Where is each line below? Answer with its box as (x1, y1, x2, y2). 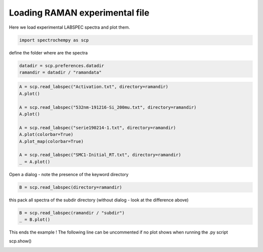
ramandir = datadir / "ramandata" (19, 70, 102, 75)
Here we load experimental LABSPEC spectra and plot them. (9, 24, 130, 30)
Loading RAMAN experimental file (9, 7, 150, 18)
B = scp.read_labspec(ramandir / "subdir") (19, 210, 125, 216)
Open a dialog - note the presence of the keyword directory (9, 171, 129, 177)
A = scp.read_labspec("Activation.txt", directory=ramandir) (19, 84, 169, 90)
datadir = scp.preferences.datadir (19, 63, 104, 68)
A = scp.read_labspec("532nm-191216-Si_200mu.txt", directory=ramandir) (19, 105, 197, 110)
